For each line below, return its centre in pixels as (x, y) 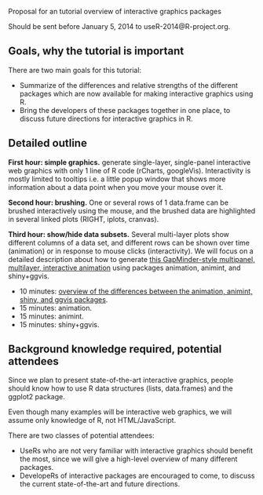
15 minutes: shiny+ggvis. (59, 324)
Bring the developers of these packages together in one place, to (125, 110)
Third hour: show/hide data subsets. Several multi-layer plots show (119, 234)
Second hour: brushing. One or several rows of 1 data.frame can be (119, 202)
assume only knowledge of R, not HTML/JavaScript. (92, 420)
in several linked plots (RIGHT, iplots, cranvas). (84, 219)
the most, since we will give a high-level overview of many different (128, 459)
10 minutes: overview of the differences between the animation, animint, (136, 291)
